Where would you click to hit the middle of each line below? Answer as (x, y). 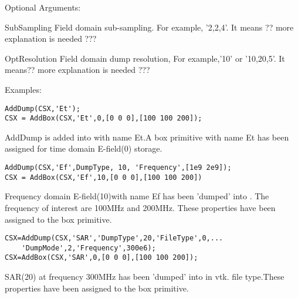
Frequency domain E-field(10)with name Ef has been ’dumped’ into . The (137, 196)
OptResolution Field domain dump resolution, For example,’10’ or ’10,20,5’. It (145, 58)
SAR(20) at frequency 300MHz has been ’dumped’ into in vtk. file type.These (145, 277)
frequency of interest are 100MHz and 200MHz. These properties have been (140, 207)
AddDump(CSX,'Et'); (43, 108)
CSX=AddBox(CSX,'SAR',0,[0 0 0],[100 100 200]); (101, 258)
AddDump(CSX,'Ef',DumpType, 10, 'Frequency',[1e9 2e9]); (118, 168)
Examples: (23, 89)
